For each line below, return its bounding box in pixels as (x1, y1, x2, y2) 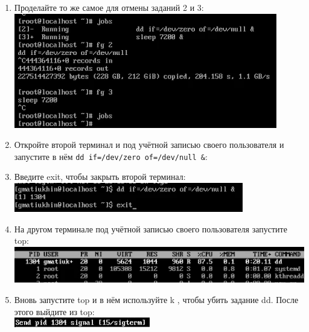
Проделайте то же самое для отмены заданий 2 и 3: (14, 1, 204, 13)
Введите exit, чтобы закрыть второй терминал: (14, 170, 186, 183)
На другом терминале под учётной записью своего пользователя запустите (14, 222, 287, 235)
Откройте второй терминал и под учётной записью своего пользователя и (14, 138, 284, 151)
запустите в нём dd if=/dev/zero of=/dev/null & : (14, 150, 208, 162)
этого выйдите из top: (14, 305, 95, 318)
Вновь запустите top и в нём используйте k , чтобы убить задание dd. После (14, 293, 299, 306)
